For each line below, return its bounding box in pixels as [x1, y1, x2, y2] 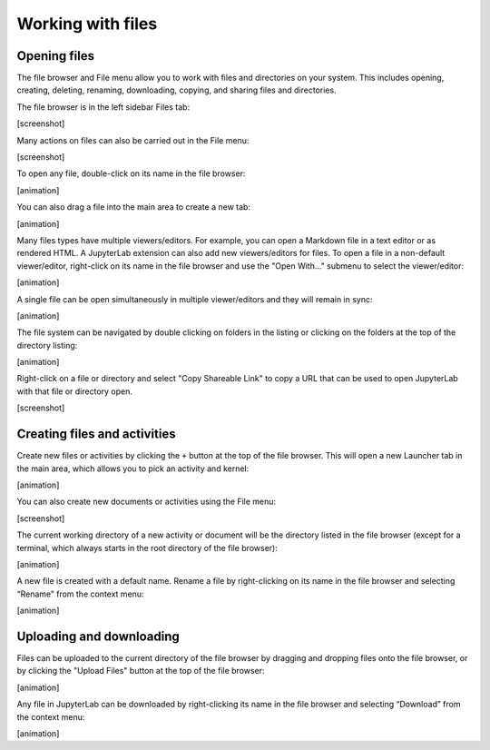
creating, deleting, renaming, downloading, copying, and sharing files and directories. [16, 84, 337, 95]
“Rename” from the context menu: [16, 588, 144, 599]
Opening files [16, 48, 95, 64]
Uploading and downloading [16, 628, 181, 644]
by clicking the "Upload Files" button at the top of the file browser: [16, 666, 265, 676]
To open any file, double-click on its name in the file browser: [16, 168, 246, 179]
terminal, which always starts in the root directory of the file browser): [16, 542, 279, 553]
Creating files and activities [16, 427, 176, 442]
